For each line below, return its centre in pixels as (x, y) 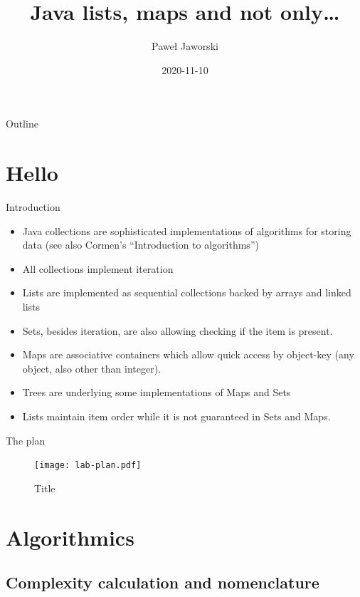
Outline (22, 124)
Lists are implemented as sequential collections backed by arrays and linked (187, 292)
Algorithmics (70, 537)
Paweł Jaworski (185, 46)
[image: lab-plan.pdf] (88, 466)
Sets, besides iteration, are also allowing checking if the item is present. (178, 330)
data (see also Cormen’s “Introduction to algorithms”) (141, 245)
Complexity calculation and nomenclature (163, 582)
